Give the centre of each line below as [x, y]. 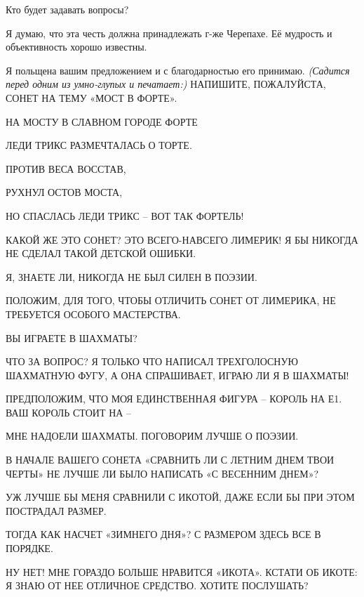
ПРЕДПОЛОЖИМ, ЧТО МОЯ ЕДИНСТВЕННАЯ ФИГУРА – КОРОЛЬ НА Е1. [174, 399]
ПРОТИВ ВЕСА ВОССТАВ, [66, 168]
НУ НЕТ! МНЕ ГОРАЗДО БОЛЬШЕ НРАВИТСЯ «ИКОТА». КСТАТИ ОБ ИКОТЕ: [182, 571]
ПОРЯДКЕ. [29, 548]
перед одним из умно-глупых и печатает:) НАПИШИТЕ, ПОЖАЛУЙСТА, [166, 84]
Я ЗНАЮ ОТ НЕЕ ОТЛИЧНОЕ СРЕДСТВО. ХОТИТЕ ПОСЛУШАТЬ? [157, 585]
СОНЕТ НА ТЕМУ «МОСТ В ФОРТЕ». [92, 97]
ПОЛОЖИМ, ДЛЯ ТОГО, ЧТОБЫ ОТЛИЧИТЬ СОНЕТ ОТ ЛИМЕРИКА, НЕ [171, 300]
